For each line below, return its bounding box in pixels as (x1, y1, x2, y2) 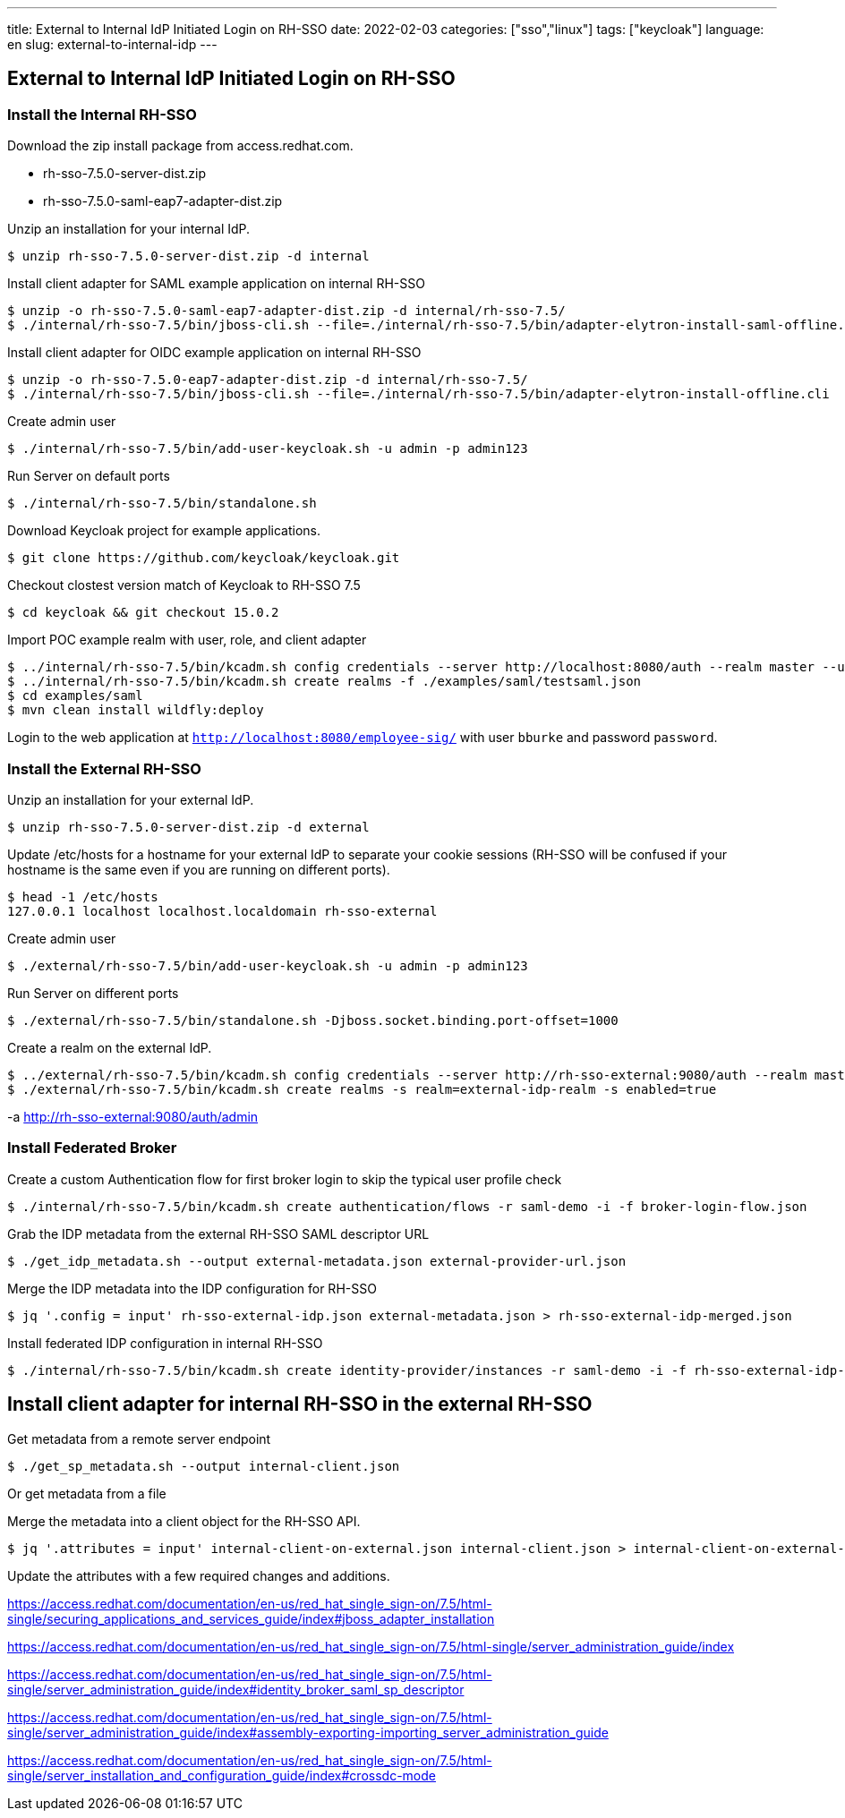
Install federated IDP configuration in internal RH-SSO (7, 1335, 323, 1351)
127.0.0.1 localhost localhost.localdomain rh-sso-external (7, 903, 438, 918)
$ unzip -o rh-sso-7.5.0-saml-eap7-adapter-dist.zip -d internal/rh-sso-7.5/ (7, 303, 566, 319)
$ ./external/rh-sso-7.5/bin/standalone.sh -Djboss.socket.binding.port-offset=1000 (7, 1012, 619, 1028)
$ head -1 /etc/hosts (7, 889, 158, 904)
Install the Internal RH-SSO (7, 105, 197, 124)
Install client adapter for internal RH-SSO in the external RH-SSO (7, 1393, 593, 1416)
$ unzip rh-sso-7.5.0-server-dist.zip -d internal (7, 249, 370, 264)
